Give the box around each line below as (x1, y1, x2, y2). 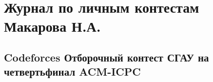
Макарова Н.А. (4, 16, 101, 36)
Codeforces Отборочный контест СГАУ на (4, 49, 209, 64)
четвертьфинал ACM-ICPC (4, 64, 141, 79)
